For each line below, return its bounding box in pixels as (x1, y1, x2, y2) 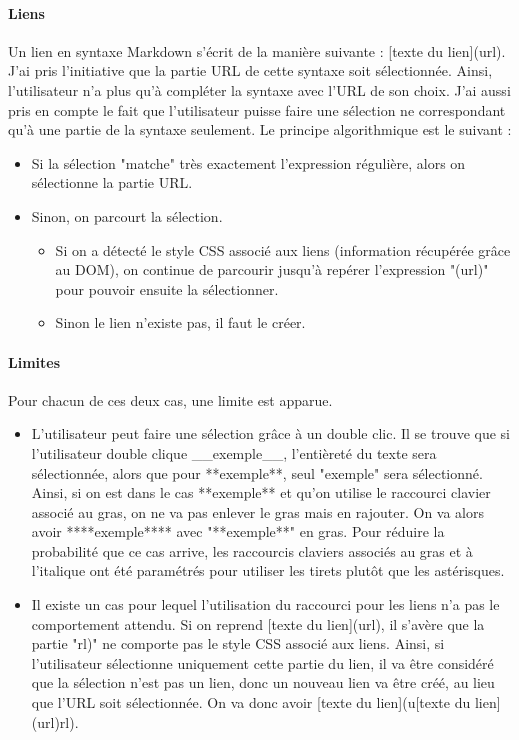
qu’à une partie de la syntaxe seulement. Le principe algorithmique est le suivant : (8, 119, 512, 140)
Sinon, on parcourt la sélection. (31, 205, 223, 226)
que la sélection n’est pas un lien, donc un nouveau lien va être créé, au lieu (31, 672, 495, 693)
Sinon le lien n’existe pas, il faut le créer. (55, 312, 306, 333)
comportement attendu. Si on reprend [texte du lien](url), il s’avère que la (31, 613, 485, 634)
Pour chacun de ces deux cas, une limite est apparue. (8, 389, 333, 410)
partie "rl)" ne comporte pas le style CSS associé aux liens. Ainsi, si (31, 633, 445, 654)
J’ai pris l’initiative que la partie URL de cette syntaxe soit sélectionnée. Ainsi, (8, 60, 493, 81)
